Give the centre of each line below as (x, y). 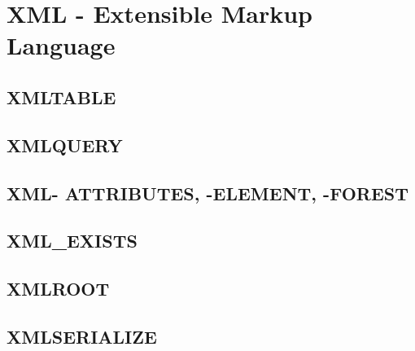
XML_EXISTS (72, 241)
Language (61, 45)
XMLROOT (58, 289)
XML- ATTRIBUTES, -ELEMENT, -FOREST (208, 193)
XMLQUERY (65, 145)
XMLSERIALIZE (82, 336)
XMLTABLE (61, 97)
